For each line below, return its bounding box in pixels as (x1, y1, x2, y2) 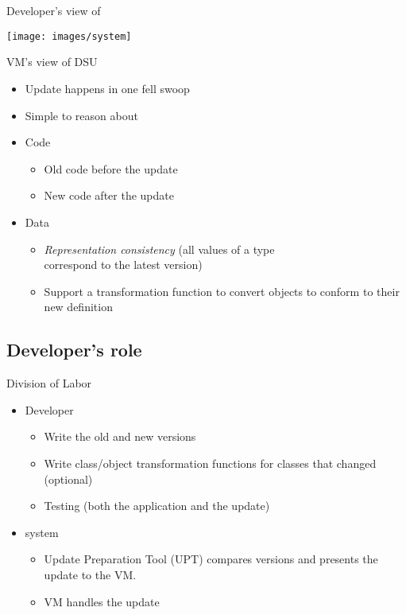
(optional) (44, 470, 93, 487)
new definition (44, 298, 113, 315)
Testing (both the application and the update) (44, 497, 270, 514)
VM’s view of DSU (6, 53, 98, 70)
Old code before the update (44, 160, 178, 177)
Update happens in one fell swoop (25, 80, 190, 97)
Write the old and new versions (44, 428, 196, 445)
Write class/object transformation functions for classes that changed (44, 454, 377, 471)
